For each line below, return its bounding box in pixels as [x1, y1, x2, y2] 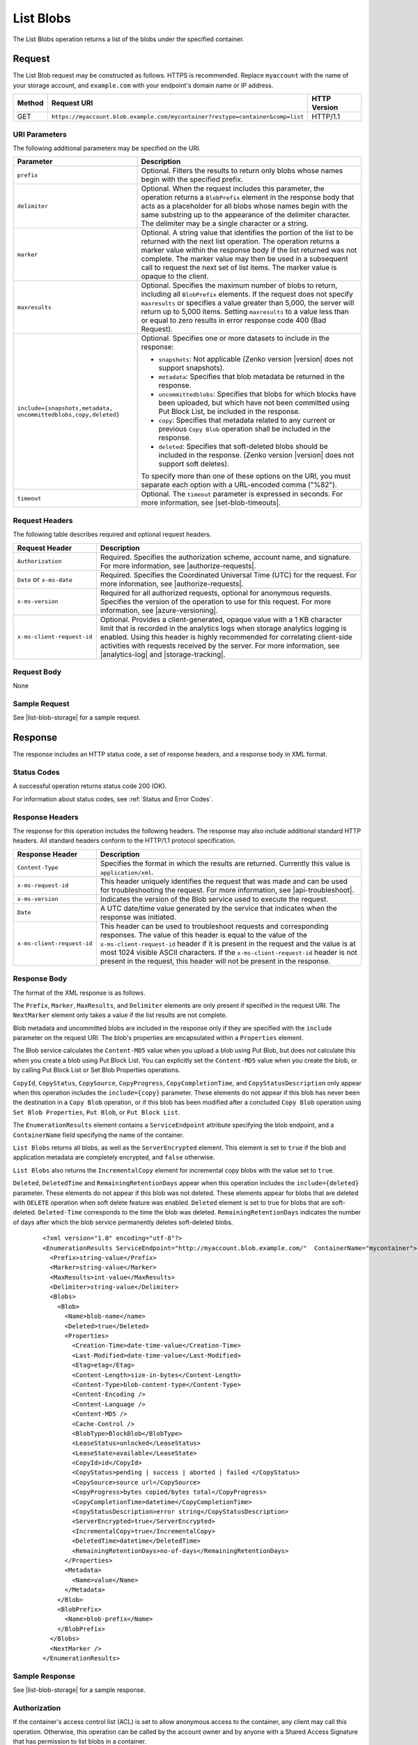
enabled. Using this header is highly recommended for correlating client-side [100, 632, 353, 641]
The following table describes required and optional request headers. [13, 530, 212, 539]
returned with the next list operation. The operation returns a [141, 237, 340, 246]
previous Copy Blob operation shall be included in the [158, 424, 331, 434]
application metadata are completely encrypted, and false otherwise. [13, 1153, 215, 1161]
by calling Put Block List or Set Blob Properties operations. [13, 1066, 180, 1074]
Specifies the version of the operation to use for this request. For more [100, 597, 332, 607]
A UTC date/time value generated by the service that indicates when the [100, 903, 337, 913]
